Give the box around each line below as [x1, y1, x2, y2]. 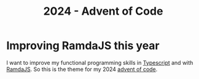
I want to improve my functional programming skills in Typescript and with [6, 59, 193, 66]
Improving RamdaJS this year [6, 39, 160, 53]
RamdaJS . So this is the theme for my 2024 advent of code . [6, 66, 158, 73]
